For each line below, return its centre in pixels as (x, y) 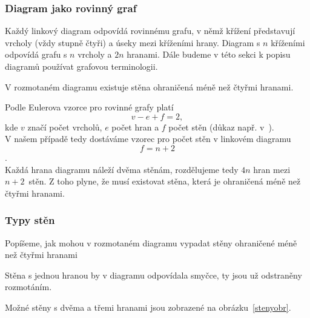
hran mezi (272, 169)
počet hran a (135, 127)
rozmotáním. (28, 287)
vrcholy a (95, 54)
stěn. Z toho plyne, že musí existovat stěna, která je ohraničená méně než (165, 181)
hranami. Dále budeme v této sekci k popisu (209, 54)
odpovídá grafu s (36, 54)
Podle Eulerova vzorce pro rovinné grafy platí (89, 107)
